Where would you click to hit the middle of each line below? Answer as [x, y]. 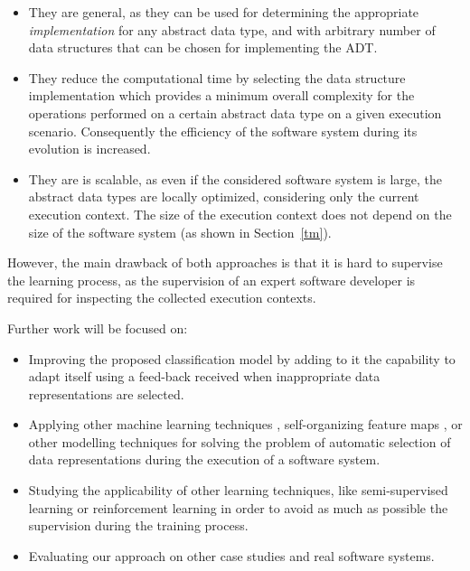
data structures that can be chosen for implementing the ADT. [203, 47]
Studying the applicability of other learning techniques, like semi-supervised [238, 490]
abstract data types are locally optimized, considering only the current [224, 197]
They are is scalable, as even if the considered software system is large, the [235, 178]
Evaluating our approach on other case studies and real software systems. [231, 555]
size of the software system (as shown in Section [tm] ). [180, 232]
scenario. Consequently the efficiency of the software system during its [223, 131]
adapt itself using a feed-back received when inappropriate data [204, 376]
